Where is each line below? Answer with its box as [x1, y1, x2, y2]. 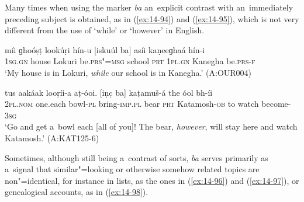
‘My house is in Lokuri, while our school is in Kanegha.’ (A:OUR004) [5, 66, 252, 78]
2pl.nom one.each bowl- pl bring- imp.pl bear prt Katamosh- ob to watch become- [5, 97, 291, 110]
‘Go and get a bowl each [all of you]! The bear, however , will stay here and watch [5, 120, 298, 133]
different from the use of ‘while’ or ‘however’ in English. [5, 24, 205, 36]
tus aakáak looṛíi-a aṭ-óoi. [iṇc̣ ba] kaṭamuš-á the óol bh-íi [5, 86, 213, 98]
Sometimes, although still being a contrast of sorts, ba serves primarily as [5, 151, 268, 163]
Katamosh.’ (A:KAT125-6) [5, 131, 99, 144]
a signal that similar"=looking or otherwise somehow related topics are [5, 163, 260, 175]
